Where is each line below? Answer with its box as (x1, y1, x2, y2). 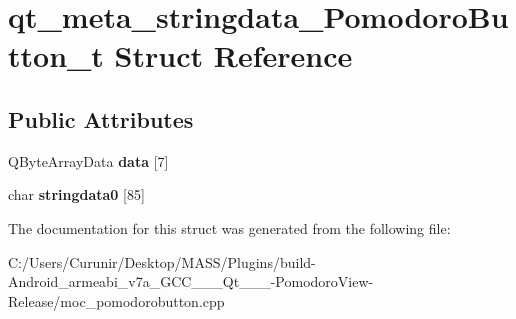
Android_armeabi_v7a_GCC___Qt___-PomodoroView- (8, 271, 374, 292)
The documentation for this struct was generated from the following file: (8, 217, 451, 238)
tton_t (8, 35, 104, 76)
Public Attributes (8, 103, 194, 134)
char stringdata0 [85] (8, 184, 145, 205)
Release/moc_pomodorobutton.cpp (8, 290, 225, 311)
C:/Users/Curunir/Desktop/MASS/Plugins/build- (8, 251, 316, 272)
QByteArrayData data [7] (8, 150, 169, 171)
